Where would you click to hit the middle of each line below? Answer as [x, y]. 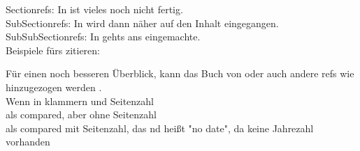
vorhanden [28, 142]
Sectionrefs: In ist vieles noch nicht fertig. [94, 9]
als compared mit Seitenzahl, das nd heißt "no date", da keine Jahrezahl [160, 128]
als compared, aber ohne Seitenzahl [81, 114]
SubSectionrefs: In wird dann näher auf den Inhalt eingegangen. [142, 23]
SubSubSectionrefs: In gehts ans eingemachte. [103, 37]
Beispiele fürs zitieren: [53, 50]
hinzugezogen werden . [54, 87]
